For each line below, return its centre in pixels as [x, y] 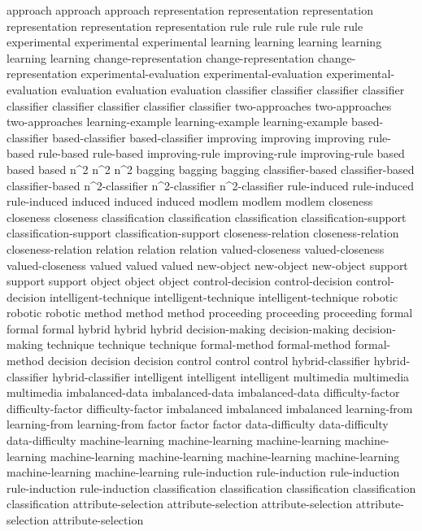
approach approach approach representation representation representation [190, 10]
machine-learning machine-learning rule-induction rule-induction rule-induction [203, 472]
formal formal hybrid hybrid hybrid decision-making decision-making [178, 328]
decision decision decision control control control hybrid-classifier [209, 361]
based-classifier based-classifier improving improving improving [209, 137]
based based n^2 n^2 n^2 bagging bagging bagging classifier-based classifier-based [211, 169]
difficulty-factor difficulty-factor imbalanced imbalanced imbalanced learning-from [210, 408]
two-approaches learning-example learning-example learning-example [177, 122]
